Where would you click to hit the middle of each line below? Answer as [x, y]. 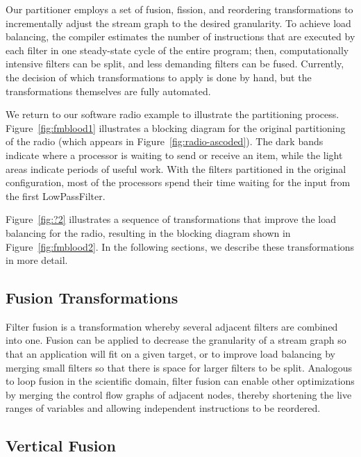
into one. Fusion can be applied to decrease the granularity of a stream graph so [176, 340]
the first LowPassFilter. [56, 196]
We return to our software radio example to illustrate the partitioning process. [173, 114]
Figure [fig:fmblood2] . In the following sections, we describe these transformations [180, 246]
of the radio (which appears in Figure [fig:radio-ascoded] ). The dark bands [165, 141]
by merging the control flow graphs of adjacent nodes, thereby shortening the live [179, 394]
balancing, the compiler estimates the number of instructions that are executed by [180, 36]
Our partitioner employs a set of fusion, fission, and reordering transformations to [179, 9]
